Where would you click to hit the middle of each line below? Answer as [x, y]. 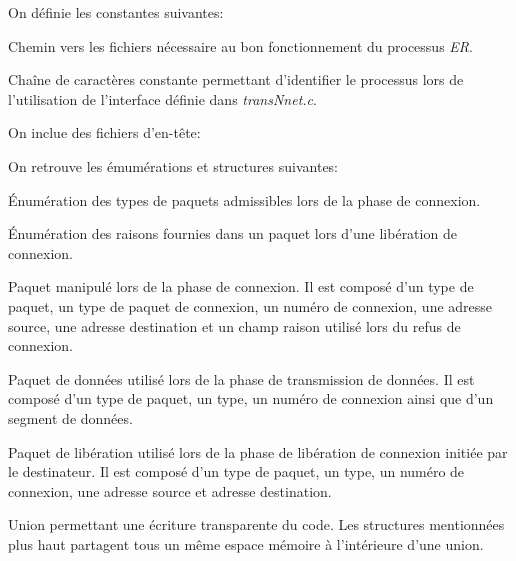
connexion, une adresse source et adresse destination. [170, 490]
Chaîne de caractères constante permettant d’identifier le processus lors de [236, 79]
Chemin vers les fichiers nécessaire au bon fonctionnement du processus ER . [240, 45]
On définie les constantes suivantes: [116, 12]
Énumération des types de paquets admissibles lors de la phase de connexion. [244, 199]
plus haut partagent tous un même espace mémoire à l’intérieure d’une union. [246, 543]
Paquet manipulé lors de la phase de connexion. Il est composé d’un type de [241, 286]
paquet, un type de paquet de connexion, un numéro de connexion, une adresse [250, 305]
